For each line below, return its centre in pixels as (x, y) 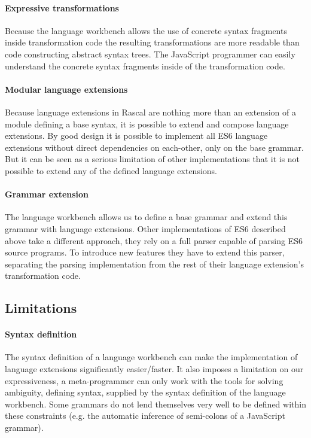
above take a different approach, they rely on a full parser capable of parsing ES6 (154, 240)
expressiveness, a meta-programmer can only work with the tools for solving (144, 380)
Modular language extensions (66, 89)
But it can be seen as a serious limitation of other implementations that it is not (153, 159)
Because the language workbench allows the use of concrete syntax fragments (146, 30)
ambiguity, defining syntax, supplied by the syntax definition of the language (145, 392)
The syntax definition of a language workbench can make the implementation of (151, 357)
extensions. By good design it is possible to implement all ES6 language (136, 136)
